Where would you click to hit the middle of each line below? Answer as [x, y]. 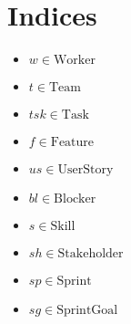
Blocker [75, 199]
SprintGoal [87, 311]
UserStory [86, 170]
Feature [72, 143]
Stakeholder [91, 254]
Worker [74, 61]
